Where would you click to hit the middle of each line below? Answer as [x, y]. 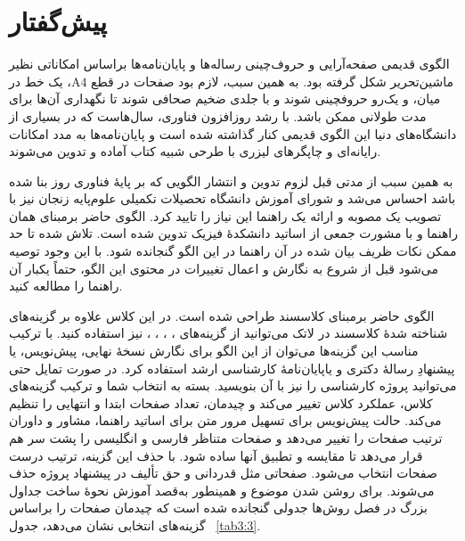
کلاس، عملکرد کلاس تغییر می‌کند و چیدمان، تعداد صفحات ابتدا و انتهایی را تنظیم [221, 402]
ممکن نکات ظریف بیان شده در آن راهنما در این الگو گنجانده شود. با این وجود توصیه [233, 251]
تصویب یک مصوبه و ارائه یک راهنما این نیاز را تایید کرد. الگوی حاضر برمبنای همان [225, 215]
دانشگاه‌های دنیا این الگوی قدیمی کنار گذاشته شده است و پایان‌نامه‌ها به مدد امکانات [233, 133]
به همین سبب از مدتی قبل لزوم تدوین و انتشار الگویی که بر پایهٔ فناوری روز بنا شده [231, 180]
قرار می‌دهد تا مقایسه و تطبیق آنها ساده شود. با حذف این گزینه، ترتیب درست [216, 455]
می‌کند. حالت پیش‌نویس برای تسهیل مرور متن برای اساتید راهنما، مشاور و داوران [225, 420]
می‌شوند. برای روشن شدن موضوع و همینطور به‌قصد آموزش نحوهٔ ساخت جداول [222, 490]
